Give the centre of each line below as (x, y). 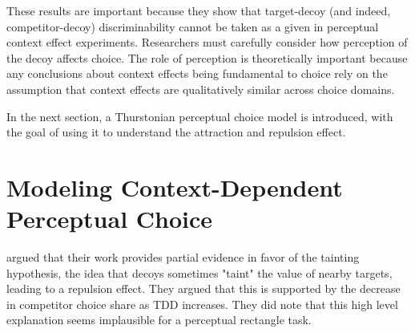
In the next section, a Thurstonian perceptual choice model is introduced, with (200, 116)
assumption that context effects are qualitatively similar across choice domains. (201, 89)
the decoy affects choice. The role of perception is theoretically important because (207, 57)
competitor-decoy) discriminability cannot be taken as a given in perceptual (193, 26)
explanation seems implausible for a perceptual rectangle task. (159, 320)
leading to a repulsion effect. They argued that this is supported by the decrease (203, 288)
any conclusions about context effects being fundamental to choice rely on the (197, 73)
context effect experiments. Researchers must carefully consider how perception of (207, 42)
